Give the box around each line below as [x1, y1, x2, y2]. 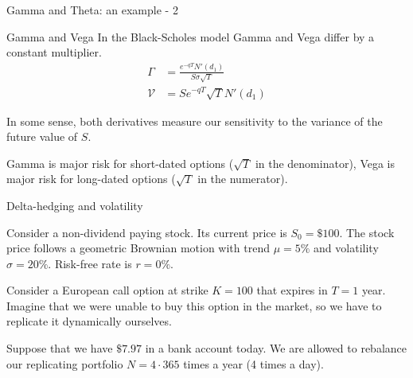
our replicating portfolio [6, 355, 123, 372]
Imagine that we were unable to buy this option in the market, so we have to [6, 297, 382, 314]
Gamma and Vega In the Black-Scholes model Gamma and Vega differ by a [6, 28, 375, 45]
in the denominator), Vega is [255, 154, 395, 171]
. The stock [339, 224, 395, 240]
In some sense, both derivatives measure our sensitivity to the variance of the [6, 112, 383, 129]
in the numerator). [197, 170, 288, 187]
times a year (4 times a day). [183, 355, 324, 372]
